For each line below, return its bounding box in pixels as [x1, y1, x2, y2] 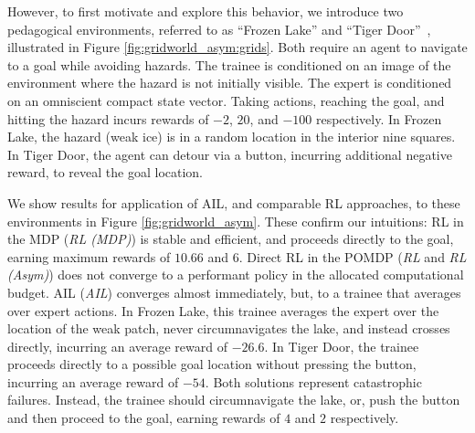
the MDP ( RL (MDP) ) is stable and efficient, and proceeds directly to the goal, [7, 229, 454, 248]
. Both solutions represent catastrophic [205, 372, 422, 391]
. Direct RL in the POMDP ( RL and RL [238, 247, 467, 266]
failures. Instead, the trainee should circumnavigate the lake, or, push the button [7, 390, 460, 409]
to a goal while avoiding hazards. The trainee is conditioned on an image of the [7, 55, 451, 74]
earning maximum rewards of [7, 247, 171, 266]
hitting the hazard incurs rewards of [7, 109, 209, 128]
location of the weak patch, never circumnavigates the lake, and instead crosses [7, 319, 450, 338]
